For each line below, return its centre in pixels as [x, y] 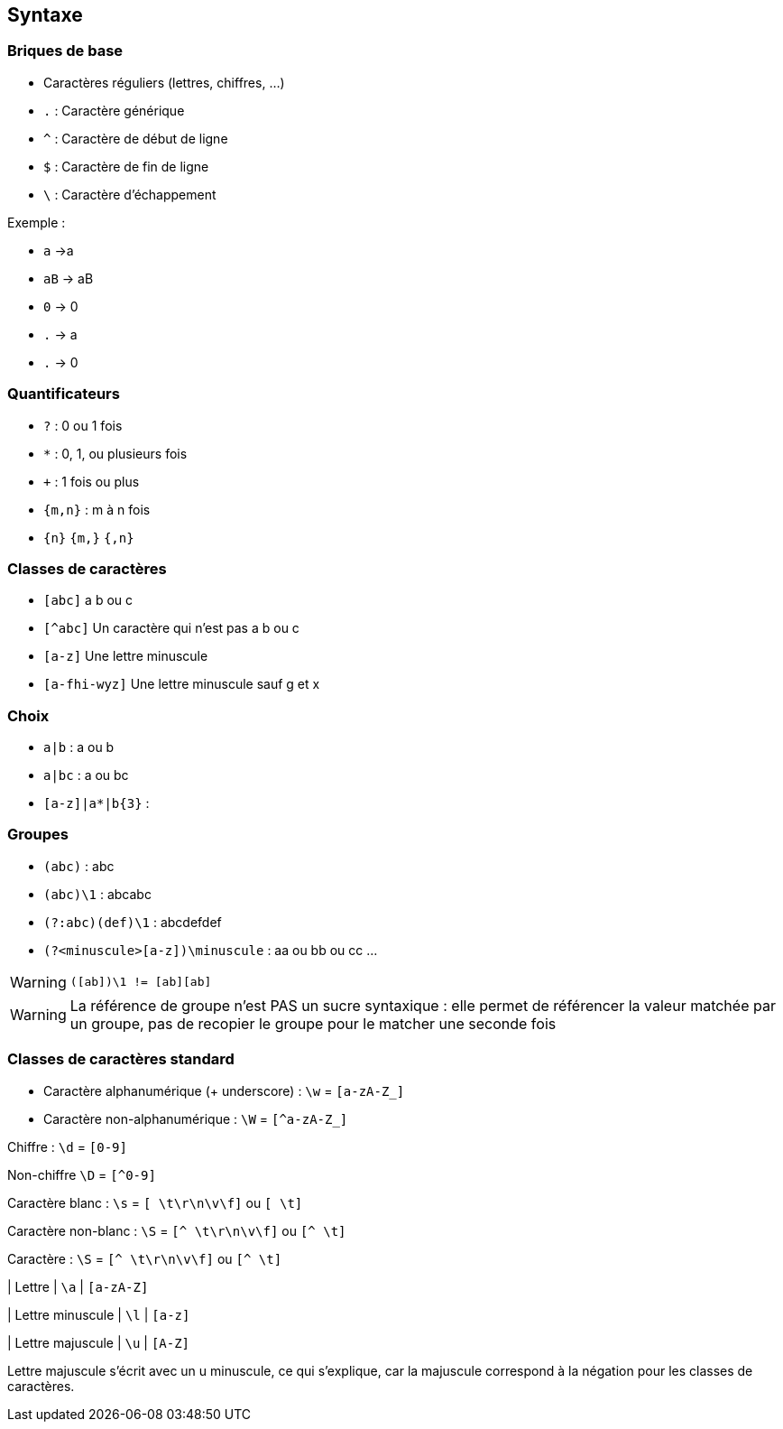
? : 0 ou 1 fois [83, 425]
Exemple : [37, 222]
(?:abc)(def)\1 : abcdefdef [133, 922]
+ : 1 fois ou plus [92, 481]
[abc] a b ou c [88, 600]
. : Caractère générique [114, 110]
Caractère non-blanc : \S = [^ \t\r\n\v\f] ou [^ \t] [177, 1230]
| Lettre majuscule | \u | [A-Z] [99, 1342]
